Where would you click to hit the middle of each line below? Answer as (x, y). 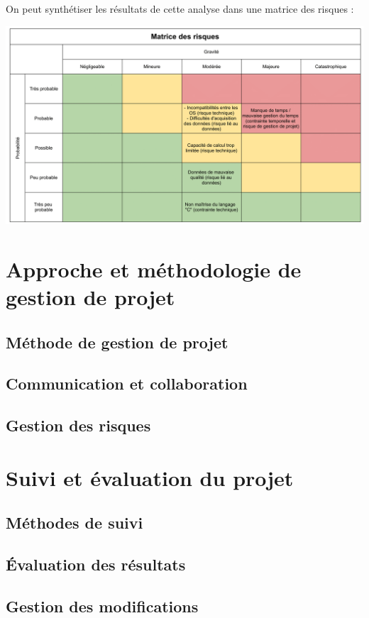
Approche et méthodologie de (154, 269)
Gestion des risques (78, 425)
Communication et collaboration (127, 384)
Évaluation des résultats (96, 564)
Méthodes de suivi (75, 523)
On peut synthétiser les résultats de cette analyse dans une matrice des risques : (180, 9)
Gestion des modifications (102, 606)
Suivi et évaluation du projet (150, 477)
